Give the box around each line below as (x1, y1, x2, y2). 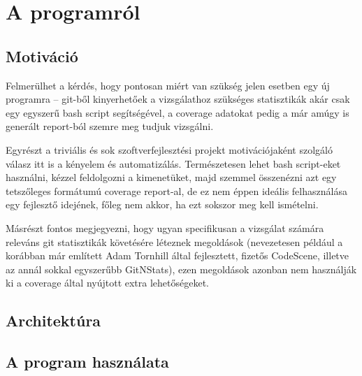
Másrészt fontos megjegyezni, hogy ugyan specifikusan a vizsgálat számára (6, 220, 324, 235)
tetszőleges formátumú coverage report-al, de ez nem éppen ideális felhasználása (6, 183, 347, 198)
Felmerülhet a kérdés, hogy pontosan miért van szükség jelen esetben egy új (6, 78, 330, 92)
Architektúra (6, 310, 101, 331)
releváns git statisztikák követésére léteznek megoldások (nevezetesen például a (6, 234, 343, 249)
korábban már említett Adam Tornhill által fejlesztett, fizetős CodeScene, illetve (6, 248, 349, 263)
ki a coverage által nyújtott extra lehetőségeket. (6, 275, 210, 290)
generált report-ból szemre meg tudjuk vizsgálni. (6, 119, 214, 133)
